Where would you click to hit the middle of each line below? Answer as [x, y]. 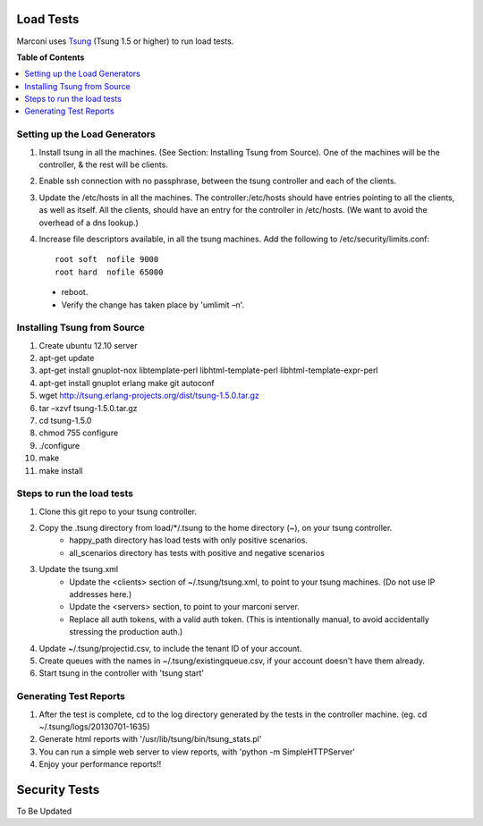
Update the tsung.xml [79, 569]
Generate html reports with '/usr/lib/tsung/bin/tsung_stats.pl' [150, 739]
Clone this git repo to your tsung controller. [118, 511]
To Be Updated [44, 811]
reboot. [75, 292]
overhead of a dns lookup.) [89, 223]
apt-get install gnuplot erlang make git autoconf [127, 383]
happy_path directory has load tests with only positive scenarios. [189, 540]
